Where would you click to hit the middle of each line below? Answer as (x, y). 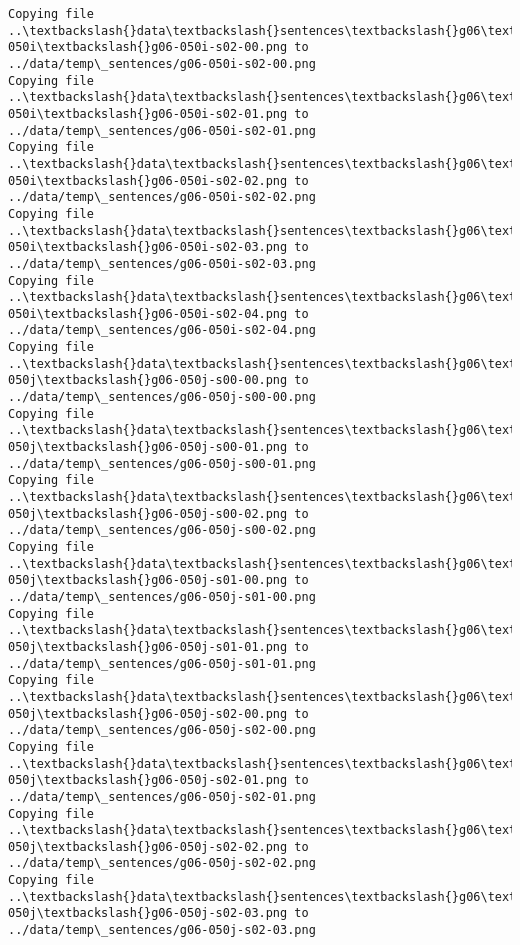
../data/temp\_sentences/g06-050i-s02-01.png (162, 130)
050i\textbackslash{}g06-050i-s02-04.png (148, 313)
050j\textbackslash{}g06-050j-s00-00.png (148, 380)
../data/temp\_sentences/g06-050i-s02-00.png (162, 63)
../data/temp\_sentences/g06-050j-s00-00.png (162, 397)
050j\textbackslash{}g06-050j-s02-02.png (148, 846)
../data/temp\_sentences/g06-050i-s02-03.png (162, 263)
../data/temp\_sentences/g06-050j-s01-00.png (162, 596)
